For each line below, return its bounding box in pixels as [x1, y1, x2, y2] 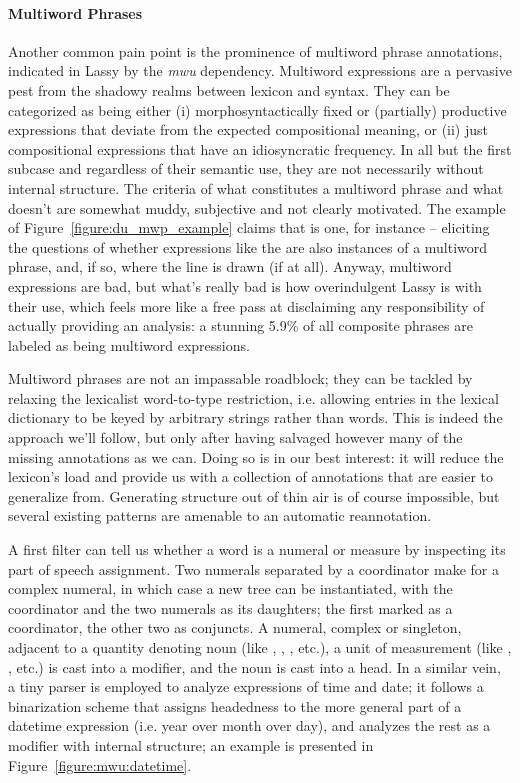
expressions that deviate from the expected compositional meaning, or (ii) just [8, 119, 489, 140]
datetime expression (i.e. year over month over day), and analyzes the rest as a [8, 715, 491, 736]
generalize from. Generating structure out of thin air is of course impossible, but [8, 485, 500, 506]
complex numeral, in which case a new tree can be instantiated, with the [8, 578, 453, 599]
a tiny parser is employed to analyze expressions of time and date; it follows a [8, 676, 484, 697]
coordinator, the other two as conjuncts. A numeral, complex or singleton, [8, 617, 462, 638]
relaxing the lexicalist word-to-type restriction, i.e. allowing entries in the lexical [8, 387, 499, 408]
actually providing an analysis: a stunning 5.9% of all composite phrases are [8, 315, 473, 336]
